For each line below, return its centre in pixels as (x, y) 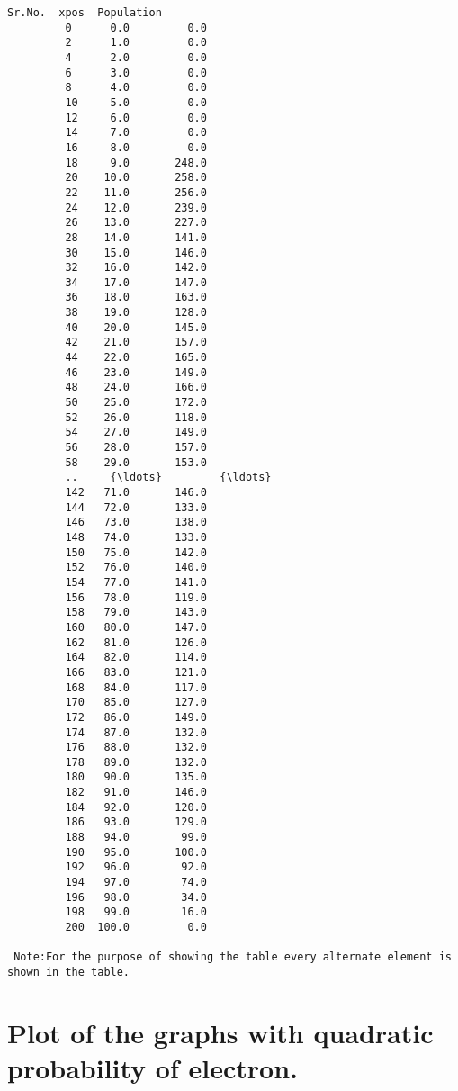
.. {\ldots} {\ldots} (168, 478)
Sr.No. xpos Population (85, 13)
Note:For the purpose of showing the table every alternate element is (233, 957)
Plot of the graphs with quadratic (220, 1032)
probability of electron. (153, 1068)
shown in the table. (69, 972)
